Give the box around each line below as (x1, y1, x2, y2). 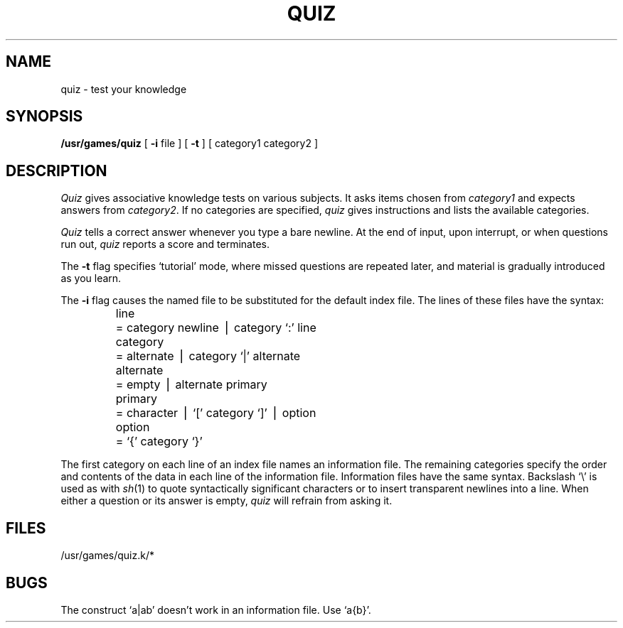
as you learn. (60, 272, 122, 285)
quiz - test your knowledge (60, 82, 187, 95)
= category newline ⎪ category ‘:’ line (115, 320, 316, 335)
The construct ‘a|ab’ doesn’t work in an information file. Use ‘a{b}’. (60, 603, 371, 616)
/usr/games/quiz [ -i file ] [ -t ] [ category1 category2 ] (60, 137, 319, 150)
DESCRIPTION (6, 161, 107, 180)
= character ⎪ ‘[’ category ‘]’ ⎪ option (115, 406, 316, 421)
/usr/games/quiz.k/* (60, 549, 155, 562)
